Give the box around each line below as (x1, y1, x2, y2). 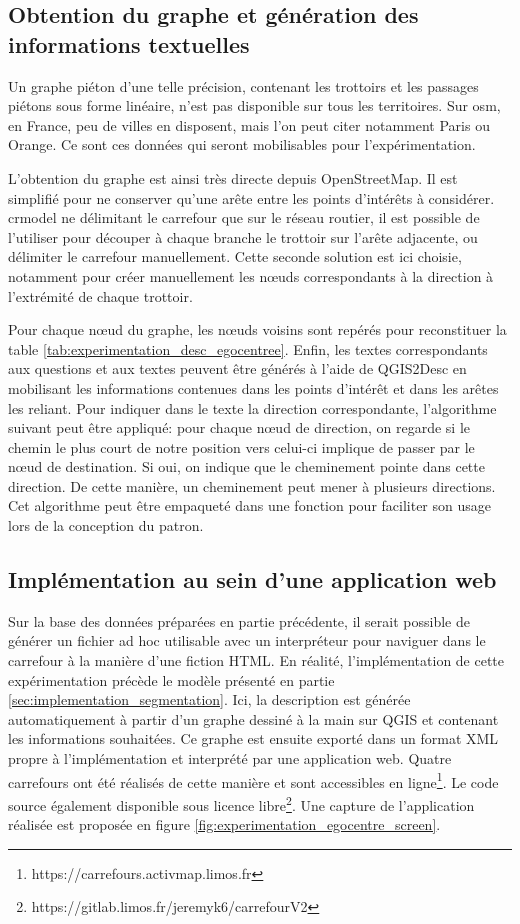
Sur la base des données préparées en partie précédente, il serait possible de (8, 610, 470, 631)
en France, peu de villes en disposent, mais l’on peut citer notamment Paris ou (8, 114, 490, 135)
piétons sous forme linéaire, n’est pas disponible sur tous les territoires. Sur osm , (8, 95, 501, 116)
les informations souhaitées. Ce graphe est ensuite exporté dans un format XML (8, 728, 499, 749)
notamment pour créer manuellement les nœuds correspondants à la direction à (8, 265, 494, 286)
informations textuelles (8, 28, 250, 59)
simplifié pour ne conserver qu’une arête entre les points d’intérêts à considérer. (8, 187, 495, 208)
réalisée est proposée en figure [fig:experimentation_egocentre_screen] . (8, 814, 441, 835)
